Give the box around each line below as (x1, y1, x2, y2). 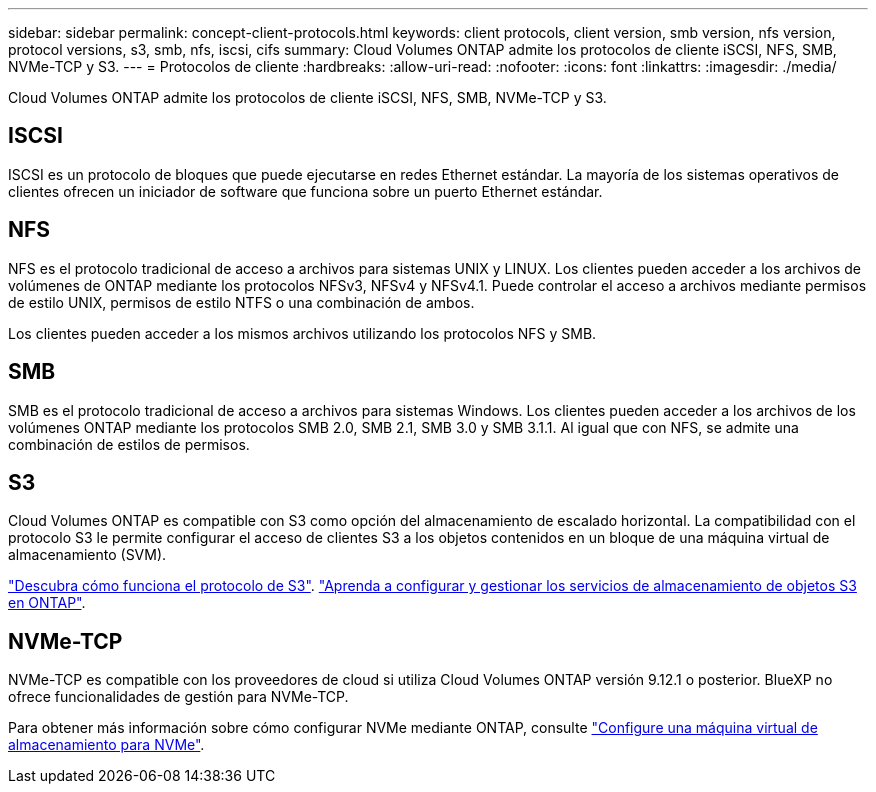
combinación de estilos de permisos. (8, 435, 250, 453)
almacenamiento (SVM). (8, 546, 167, 564)
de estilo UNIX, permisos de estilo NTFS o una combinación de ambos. (8, 293, 475, 311)
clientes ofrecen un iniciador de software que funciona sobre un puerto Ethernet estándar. (8, 182, 603, 200)
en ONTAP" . (8, 594, 86, 612)
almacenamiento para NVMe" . (8, 736, 205, 754)
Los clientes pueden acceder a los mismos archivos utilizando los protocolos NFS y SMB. (8, 324, 597, 342)
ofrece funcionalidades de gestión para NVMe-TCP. (8, 688, 349, 706)
